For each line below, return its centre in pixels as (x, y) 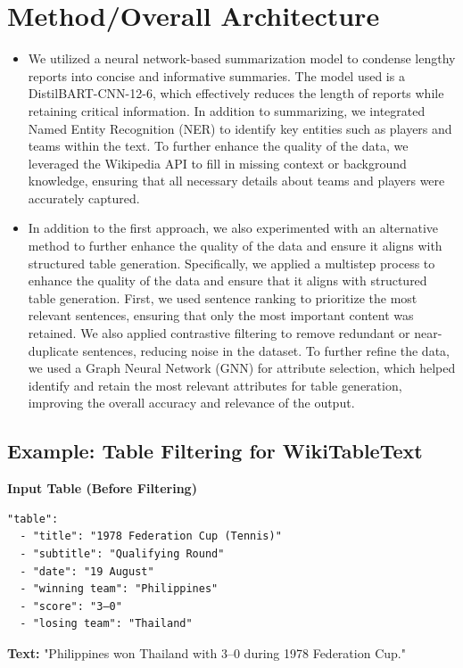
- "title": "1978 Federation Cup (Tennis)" (151, 536)
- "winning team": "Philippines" (119, 589)
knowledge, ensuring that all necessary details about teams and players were (236, 181)
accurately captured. (84, 198)
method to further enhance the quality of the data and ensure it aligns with (235, 246)
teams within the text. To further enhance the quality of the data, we (218, 146)
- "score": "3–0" (71, 606)
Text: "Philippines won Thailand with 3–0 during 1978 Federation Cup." (207, 652)
